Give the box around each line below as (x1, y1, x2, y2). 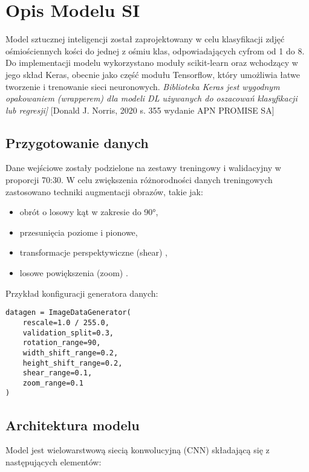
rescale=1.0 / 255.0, (22, 318, 109, 327)
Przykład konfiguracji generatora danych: (5, 286, 158, 299)
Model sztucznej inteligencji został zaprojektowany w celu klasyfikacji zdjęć (5, 33, 285, 45)
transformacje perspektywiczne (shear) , (19, 246, 168, 259)
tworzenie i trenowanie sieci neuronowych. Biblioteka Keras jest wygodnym (5, 80, 280, 92)
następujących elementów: (5, 455, 102, 468)
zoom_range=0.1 (22, 378, 83, 387)
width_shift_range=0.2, (22, 348, 119, 357)
